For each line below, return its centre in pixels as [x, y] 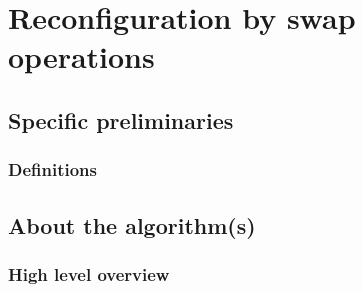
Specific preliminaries [121, 119]
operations [81, 56]
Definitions [52, 169]
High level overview [89, 273]
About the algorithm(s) [132, 224]
